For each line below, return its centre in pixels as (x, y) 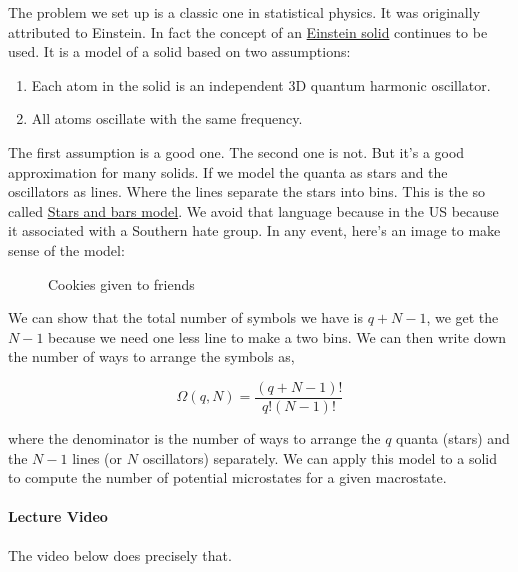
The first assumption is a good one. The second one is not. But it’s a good (236, 151)
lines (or (97, 457)
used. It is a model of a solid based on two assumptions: (179, 51)
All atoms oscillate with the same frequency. (167, 118)
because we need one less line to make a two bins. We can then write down (277, 336)
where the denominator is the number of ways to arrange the (194, 437)
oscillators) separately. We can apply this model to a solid (319, 457)
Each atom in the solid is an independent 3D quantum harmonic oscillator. (261, 84)
